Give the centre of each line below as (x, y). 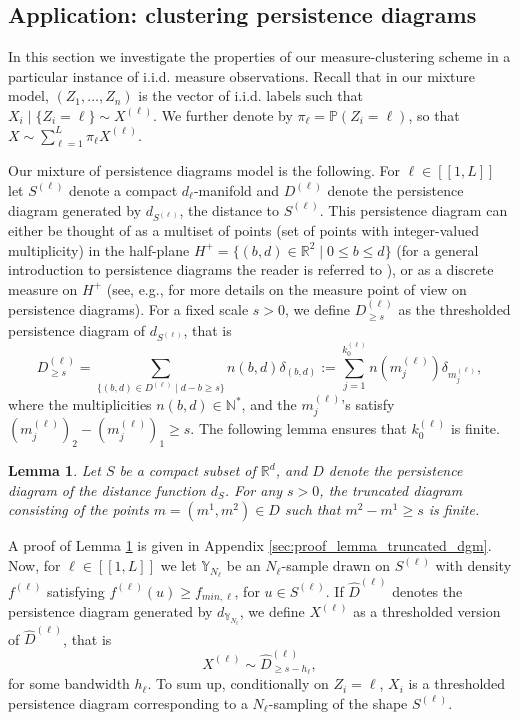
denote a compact (123, 189)
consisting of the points (78, 509)
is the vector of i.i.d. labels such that (250, 95)
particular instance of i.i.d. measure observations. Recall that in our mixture (242, 75)
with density (473, 565)
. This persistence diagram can (413, 209)
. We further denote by (223, 114)
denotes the (427, 590)
